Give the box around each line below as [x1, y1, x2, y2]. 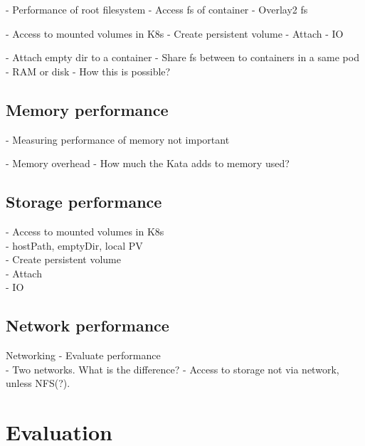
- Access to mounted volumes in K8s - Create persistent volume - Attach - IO [6, 26, 344, 41]
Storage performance [6, 191, 162, 213]
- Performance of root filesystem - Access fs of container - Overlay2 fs [6, 2, 308, 16]
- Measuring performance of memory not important [6, 132, 230, 147]
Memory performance [6, 98, 169, 120]
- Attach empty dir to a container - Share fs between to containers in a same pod [6, 50, 359, 65]
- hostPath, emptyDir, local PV [6, 238, 143, 253]
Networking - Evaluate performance [6, 348, 161, 363]
